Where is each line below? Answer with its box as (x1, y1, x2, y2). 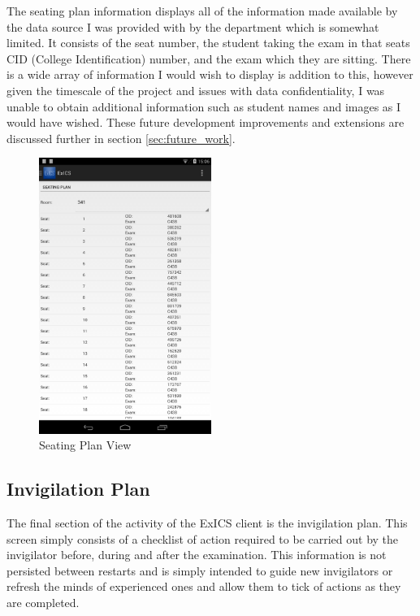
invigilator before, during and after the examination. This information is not (6, 546, 387, 563)
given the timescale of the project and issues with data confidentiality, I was (6, 81, 385, 98)
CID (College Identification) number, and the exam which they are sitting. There (6, 50, 411, 67)
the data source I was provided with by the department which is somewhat (6, 18, 379, 35)
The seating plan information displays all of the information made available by (6, 2, 398, 19)
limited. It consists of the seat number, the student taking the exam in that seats (6, 34, 410, 51)
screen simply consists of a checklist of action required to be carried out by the (6, 530, 399, 547)
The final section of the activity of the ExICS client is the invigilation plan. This (6, 514, 408, 531)
